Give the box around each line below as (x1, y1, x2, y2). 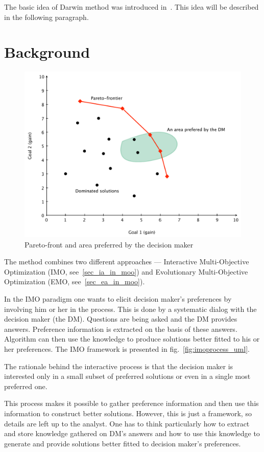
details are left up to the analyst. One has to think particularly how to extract (4, 418, 250, 428)
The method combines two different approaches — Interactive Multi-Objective (4, 256, 249, 267)
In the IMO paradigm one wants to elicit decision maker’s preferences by (4, 293, 232, 304)
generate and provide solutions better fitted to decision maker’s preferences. (4, 438, 241, 448)
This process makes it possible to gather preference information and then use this (4, 398, 259, 409)
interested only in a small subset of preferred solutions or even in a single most (4, 371, 251, 381)
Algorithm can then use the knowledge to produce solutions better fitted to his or (4, 333, 260, 344)
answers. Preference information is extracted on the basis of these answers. (4, 323, 237, 334)
